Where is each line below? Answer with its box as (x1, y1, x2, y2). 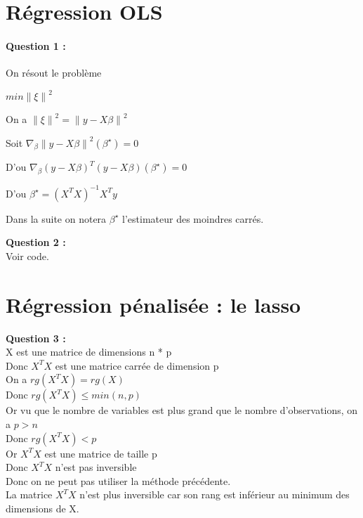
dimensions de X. (6, 501, 79, 516)
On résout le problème (6, 65, 102, 79)
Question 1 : (6, 38, 66, 53)
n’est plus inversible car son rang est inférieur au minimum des (79, 487, 350, 502)
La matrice (6, 487, 53, 502)
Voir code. (6, 248, 49, 263)
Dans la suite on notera (6, 211, 107, 226)
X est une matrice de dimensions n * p (6, 344, 172, 359)
